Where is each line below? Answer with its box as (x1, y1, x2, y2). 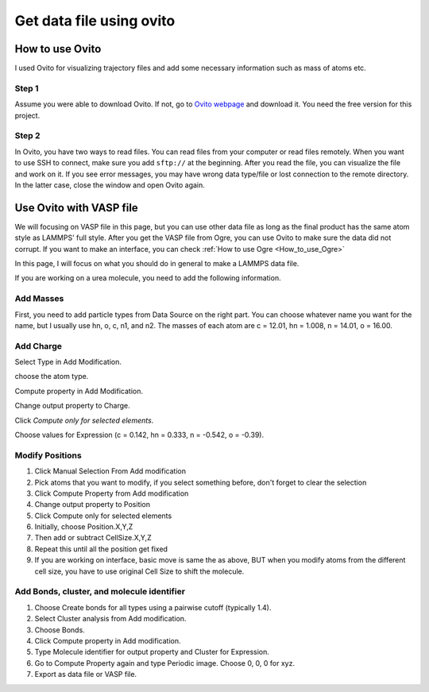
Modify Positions (14, 450, 83, 461)
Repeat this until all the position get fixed (34, 544, 168, 554)
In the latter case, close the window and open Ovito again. (14, 180, 206, 190)
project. (14, 110, 41, 120)
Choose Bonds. (34, 624, 85, 635)
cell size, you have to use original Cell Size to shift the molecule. (34, 566, 245, 576)
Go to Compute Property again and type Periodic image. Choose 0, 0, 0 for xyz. (34, 658, 296, 667)
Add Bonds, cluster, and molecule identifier (14, 586, 186, 597)
